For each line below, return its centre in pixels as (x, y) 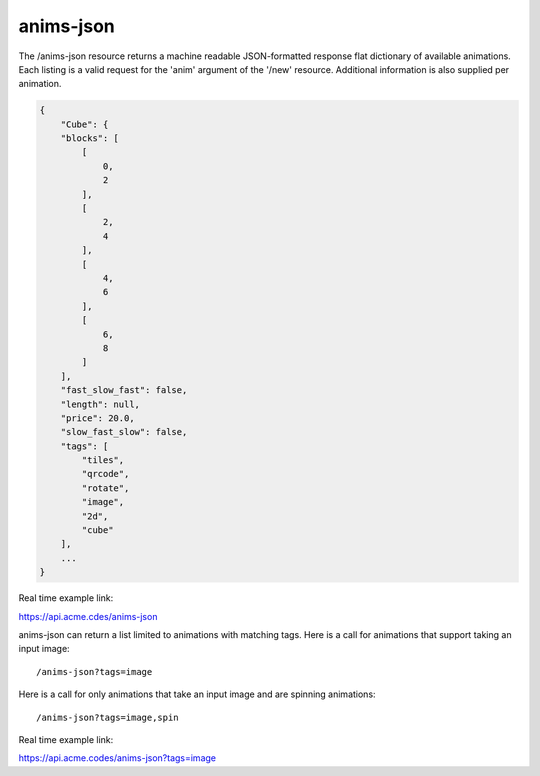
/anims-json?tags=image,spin (107, 717)
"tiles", (103, 460)
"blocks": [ (90, 138)
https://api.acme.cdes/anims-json (88, 616)
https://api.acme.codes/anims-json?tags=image (117, 758)
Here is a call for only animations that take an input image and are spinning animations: (197, 694)
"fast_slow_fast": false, (124, 390)
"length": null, (100, 404)
